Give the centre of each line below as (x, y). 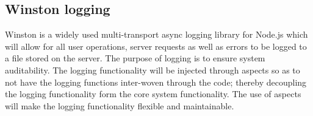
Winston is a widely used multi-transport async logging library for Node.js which (156, 34)
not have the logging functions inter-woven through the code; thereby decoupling (156, 82)
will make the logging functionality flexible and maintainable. (120, 105)
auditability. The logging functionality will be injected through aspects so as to (153, 70)
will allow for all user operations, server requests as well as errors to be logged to (156, 46)
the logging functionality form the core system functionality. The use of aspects (153, 94)
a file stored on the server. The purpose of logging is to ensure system (135, 58)
